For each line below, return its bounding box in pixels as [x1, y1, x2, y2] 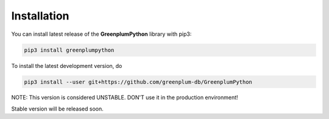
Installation [11, 9, 69, 22]
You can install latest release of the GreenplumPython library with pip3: [11, 30, 192, 38]
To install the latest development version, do [11, 62, 122, 69]
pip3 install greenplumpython [24, 46, 115, 53]
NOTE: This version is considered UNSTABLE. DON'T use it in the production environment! [11, 94, 238, 101]
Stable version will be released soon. [11, 105, 104, 112]
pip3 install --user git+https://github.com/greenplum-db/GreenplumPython [24, 78, 253, 85]
